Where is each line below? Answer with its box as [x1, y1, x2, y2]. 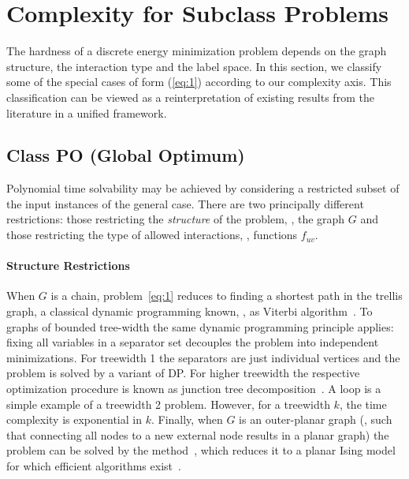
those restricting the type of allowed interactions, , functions [6, 226, 298, 243]
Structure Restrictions [6, 257, 130, 274]
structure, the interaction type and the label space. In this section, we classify [6, 58, 382, 74]
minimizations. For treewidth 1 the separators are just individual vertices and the [6, 349, 400, 365]
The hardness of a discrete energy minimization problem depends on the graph [6, 43, 387, 59]
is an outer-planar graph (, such [239, 411, 392, 428]
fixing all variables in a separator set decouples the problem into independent [6, 334, 379, 350]
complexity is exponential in [6, 411, 142, 428]
